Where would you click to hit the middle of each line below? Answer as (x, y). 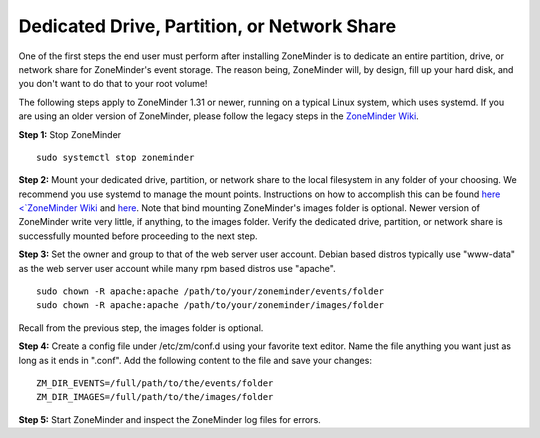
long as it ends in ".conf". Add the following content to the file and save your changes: (195, 360)
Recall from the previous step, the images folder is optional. (141, 327)
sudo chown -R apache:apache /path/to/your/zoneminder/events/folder (210, 291)
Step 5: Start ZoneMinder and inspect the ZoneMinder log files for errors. (170, 419)
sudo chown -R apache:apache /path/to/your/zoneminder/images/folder (210, 305)
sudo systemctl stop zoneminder (115, 157)
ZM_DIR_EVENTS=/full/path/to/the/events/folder (155, 383)
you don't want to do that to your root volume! (113, 84)
